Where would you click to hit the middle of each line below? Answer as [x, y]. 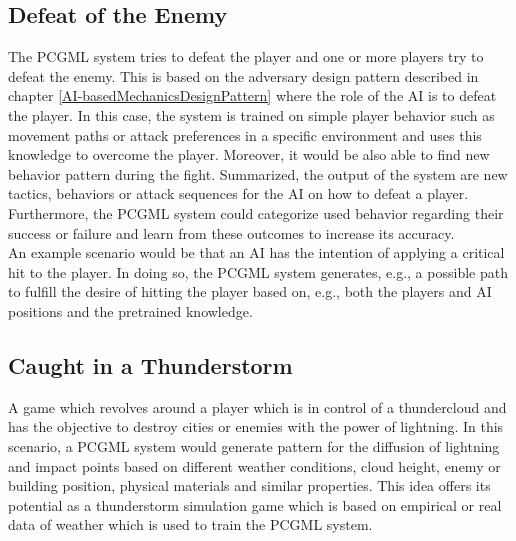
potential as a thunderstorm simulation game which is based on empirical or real [255, 504]
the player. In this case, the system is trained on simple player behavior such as [251, 114]
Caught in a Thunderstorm [150, 364]
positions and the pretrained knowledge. [130, 310]
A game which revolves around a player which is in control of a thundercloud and [257, 406]
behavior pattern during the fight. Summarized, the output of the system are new [258, 173]
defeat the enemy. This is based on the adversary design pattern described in [243, 75]
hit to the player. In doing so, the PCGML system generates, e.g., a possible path [258, 271]
